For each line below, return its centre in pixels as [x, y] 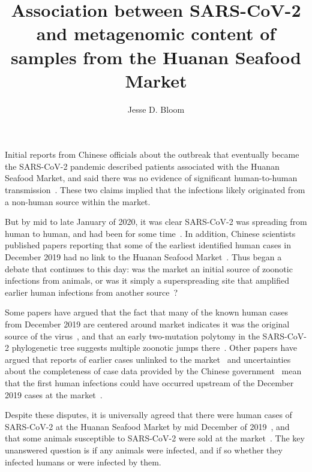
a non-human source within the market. [78, 201]
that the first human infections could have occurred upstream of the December [149, 382]
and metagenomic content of [156, 33]
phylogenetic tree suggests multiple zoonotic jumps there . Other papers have [154, 348]
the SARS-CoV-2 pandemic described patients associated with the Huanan [142, 166]
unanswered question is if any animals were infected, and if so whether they [144, 450]
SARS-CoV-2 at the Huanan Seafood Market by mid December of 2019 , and [147, 426]
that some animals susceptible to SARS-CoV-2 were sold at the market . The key [155, 438]
